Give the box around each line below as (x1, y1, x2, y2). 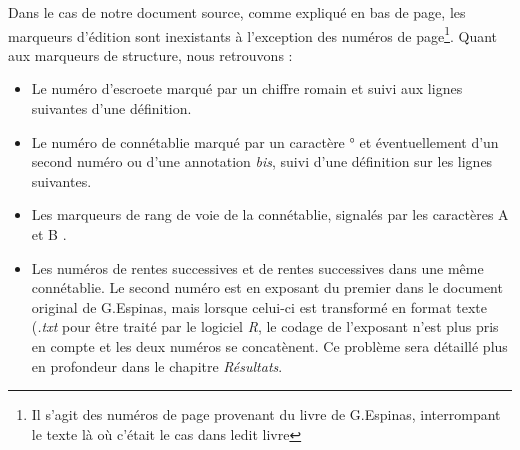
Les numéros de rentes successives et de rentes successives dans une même (31, 257, 484, 278)
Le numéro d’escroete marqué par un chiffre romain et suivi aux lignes (31, 78, 463, 99)
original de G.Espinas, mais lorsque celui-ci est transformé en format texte (31, 296, 487, 317)
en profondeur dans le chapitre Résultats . (31, 355, 283, 376)
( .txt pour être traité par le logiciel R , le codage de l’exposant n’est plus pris (31, 316, 499, 337)
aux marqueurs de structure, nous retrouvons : (8, 44, 293, 65)
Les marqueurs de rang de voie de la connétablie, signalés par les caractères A (31, 204, 509, 225)
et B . (31, 224, 67, 244)
